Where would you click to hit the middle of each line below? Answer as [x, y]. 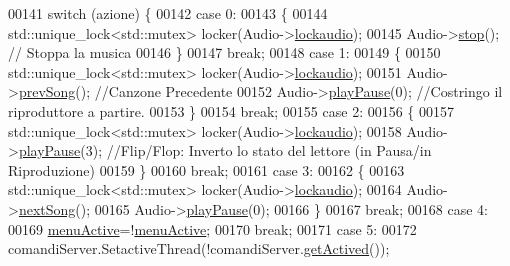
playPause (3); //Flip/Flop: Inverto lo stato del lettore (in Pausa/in [225, 150]
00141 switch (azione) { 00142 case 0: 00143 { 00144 [168, 13]
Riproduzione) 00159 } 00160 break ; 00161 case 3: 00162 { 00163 [206, 169]
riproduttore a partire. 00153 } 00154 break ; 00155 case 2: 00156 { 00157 [231, 110]
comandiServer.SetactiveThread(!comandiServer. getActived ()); [199, 248]
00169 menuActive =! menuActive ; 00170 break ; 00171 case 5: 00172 [212, 228]
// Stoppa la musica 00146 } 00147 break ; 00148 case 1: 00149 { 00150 [224, 52]
